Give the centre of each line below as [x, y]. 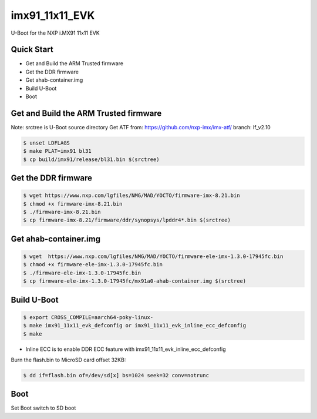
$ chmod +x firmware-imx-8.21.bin [73, 204]
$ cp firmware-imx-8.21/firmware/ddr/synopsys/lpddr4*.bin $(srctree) [127, 220]
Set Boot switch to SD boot [43, 408]
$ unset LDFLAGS [47, 143]
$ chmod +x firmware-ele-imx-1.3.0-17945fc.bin [93, 265]
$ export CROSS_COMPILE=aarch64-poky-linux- [88, 317]
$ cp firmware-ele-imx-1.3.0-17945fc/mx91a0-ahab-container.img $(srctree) [135, 281]
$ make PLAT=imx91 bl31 [58, 151]
